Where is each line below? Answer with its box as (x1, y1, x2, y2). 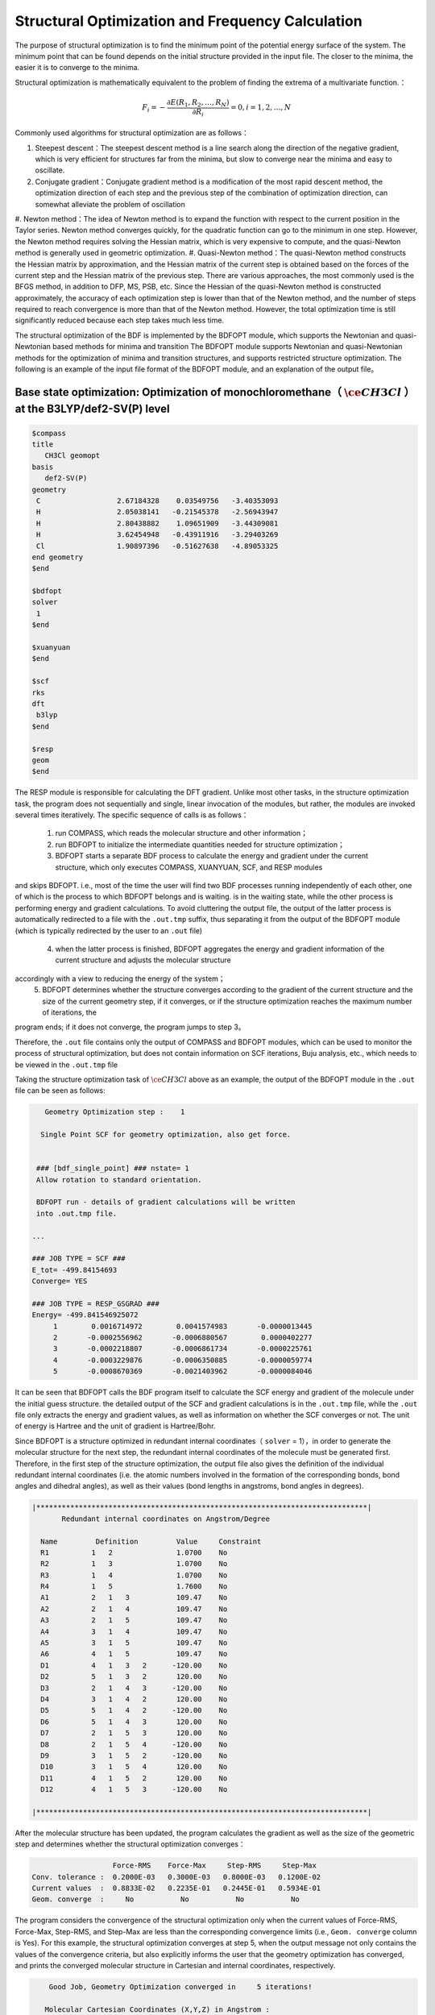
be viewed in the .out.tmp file (14, 1060, 118, 1070)
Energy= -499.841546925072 (31, 1311, 139, 1319)
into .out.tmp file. (36, 1209, 118, 1218)
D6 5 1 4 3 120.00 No (40, 1717, 228, 1726)
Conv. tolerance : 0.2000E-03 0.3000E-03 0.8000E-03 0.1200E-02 (31, 1872, 321, 1881)
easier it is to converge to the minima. (14, 63, 140, 73)
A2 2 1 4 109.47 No (40, 1604, 228, 1614)
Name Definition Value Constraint (40, 1536, 262, 1546)
